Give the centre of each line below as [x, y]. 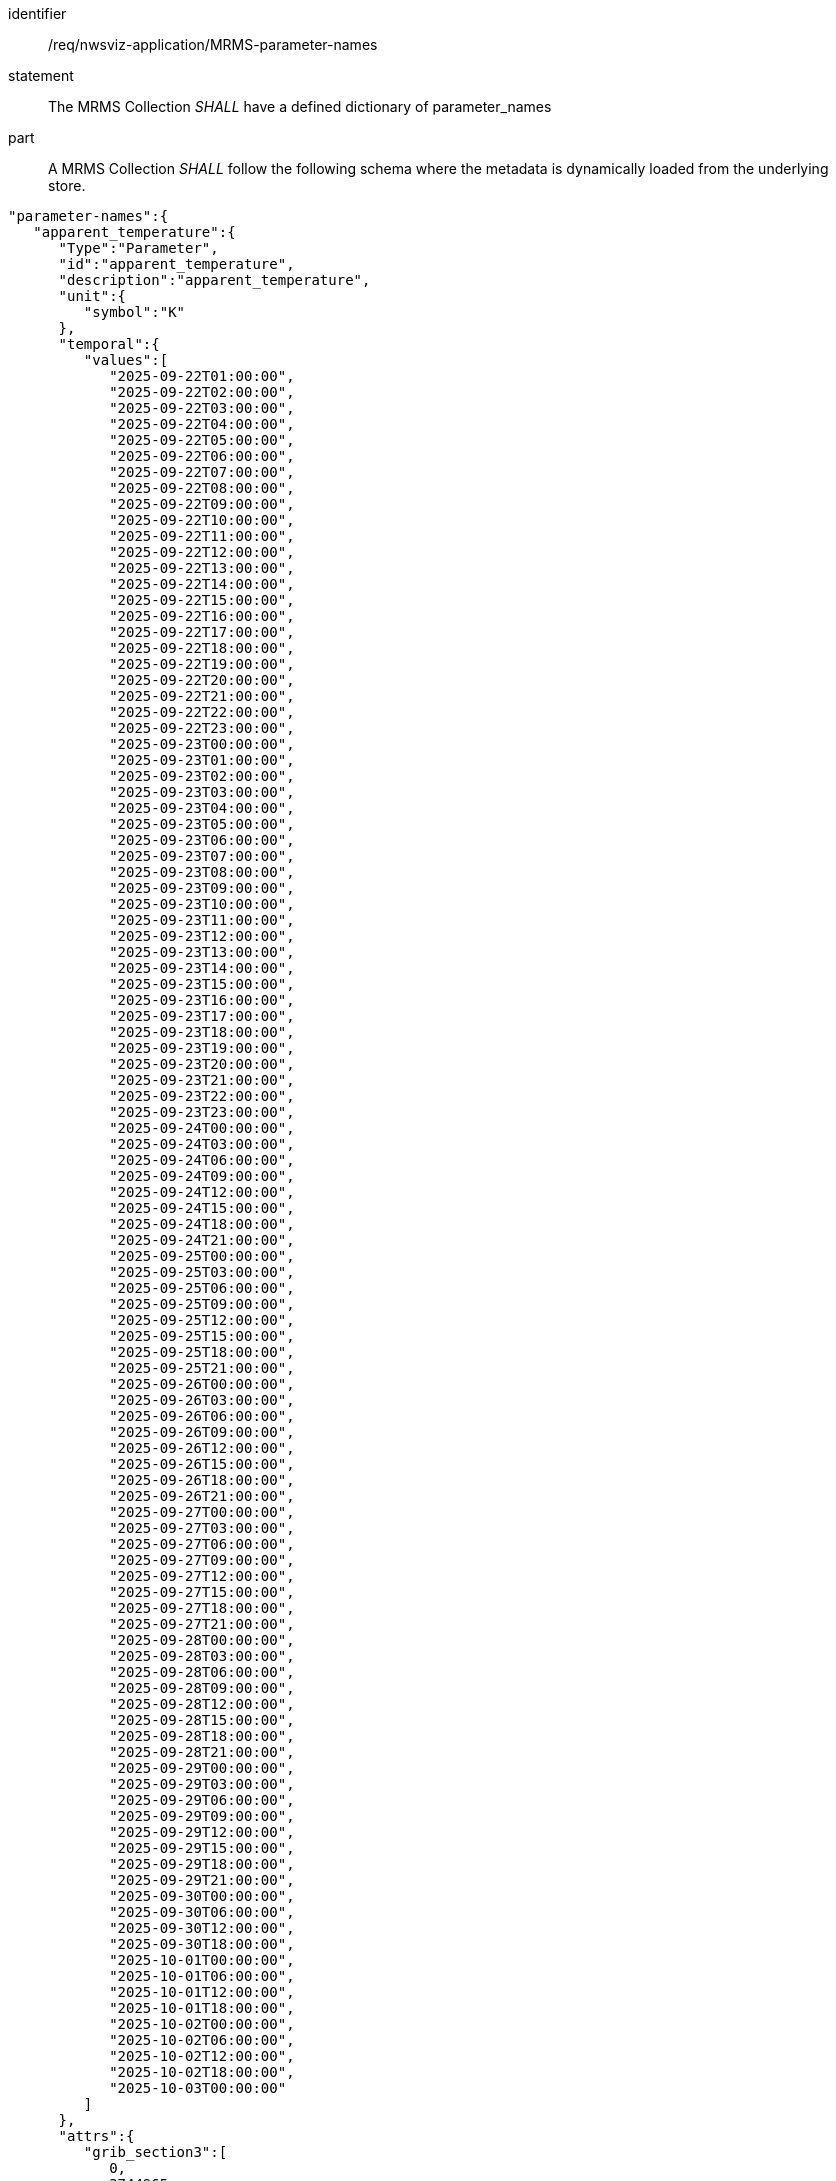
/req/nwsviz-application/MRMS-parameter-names [213, 44]
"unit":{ [92, 296]
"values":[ [126, 360]
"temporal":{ [109, 344]
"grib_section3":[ [155, 2152]
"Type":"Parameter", [138, 248]
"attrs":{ [96, 2136]
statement [41, 75]
